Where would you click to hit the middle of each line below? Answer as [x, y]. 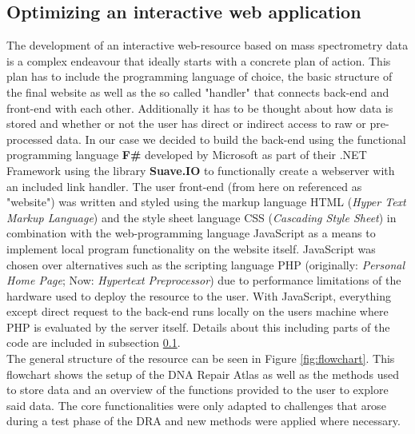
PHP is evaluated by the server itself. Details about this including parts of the [198, 326]
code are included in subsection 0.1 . [94, 342]
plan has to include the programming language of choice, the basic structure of [200, 76]
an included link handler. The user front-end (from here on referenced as [184, 186]
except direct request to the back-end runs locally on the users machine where [198, 311]
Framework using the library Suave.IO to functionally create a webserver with [201, 170]
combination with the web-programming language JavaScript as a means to [191, 233]
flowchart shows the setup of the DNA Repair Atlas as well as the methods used [203, 374]
